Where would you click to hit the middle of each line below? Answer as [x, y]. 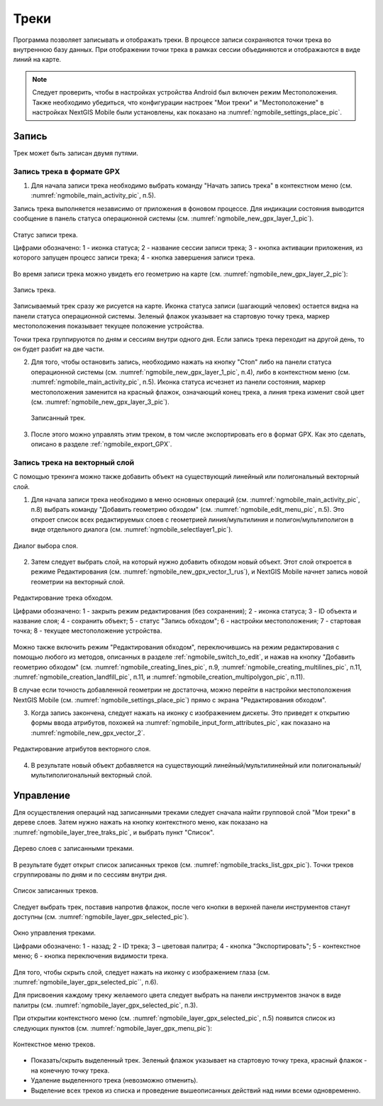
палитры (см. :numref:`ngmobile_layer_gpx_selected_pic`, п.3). [105, 1005]
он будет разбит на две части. [59, 349]
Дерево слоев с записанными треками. [74, 849]
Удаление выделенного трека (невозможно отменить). [115, 1080]
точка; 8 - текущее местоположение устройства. [88, 631]
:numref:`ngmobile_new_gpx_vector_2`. [88, 733]
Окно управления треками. [54, 933]
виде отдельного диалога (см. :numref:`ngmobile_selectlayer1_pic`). [132, 530]
